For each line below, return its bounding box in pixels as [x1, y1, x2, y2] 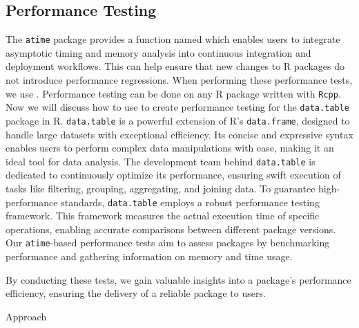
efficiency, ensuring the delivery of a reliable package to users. [6, 286, 266, 300]
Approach [6, 309, 47, 323]
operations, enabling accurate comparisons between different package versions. [6, 221, 336, 236]
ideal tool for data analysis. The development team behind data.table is [6, 154, 316, 168]
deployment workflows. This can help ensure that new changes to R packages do [6, 59, 345, 73]
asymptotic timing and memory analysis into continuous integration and [6, 45, 311, 60]
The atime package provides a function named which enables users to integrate [6, 32, 340, 46]
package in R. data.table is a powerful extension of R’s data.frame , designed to [6, 113, 350, 127]
